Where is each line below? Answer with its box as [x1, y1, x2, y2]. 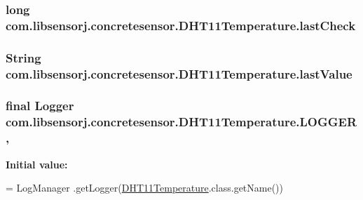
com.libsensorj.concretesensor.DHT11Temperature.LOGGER [6, 113, 357, 131]
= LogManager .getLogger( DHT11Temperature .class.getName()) [6, 180, 284, 195]
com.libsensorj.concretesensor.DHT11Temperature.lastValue [6, 65, 352, 82]
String [6, 48, 41, 66]
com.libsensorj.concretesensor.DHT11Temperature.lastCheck [6, 16, 356, 34]
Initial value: [6, 156, 68, 171]
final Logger [6, 97, 74, 114]
